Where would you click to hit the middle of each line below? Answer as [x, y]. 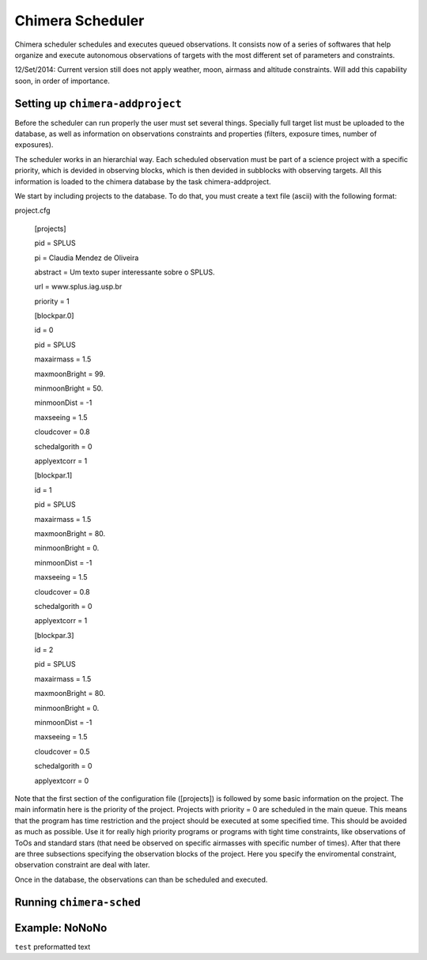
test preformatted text [53, 947]
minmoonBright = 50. [69, 388]
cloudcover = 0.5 [62, 751]
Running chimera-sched [78, 902]
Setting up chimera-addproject [98, 103]
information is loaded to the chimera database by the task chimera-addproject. [143, 181]
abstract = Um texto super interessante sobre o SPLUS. [125, 272]
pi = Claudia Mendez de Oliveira [87, 258]
